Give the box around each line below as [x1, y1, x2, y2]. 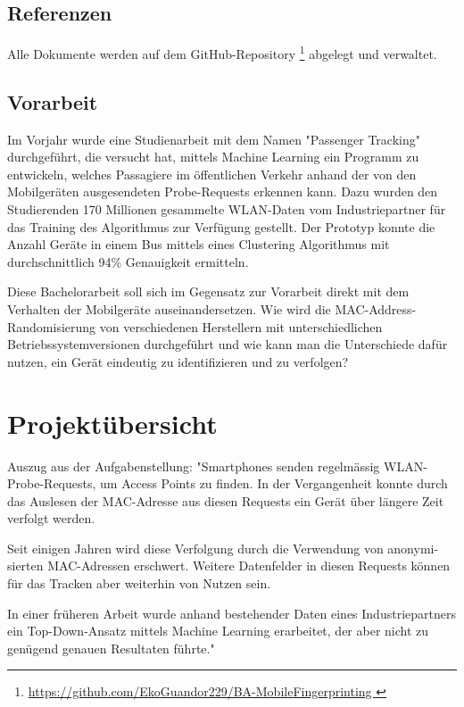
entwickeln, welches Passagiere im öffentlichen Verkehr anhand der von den [7, 164, 417, 183]
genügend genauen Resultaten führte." [7, 638, 215, 657]
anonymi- [387, 538, 439, 557]
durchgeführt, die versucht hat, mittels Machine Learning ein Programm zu [7, 147, 419, 166]
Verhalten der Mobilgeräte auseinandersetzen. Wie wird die [7, 300, 331, 318]
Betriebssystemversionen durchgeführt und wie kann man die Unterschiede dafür [7, 335, 448, 353]
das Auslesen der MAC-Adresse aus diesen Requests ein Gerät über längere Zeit [7, 491, 444, 510]
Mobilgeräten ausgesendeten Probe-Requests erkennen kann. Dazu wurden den [7, 182, 438, 201]
